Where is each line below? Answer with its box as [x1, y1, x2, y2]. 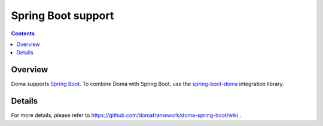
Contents [11, 30, 35, 37]
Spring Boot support [11, 9, 114, 22]
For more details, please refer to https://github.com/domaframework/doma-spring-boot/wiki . [11, 112, 242, 119]
